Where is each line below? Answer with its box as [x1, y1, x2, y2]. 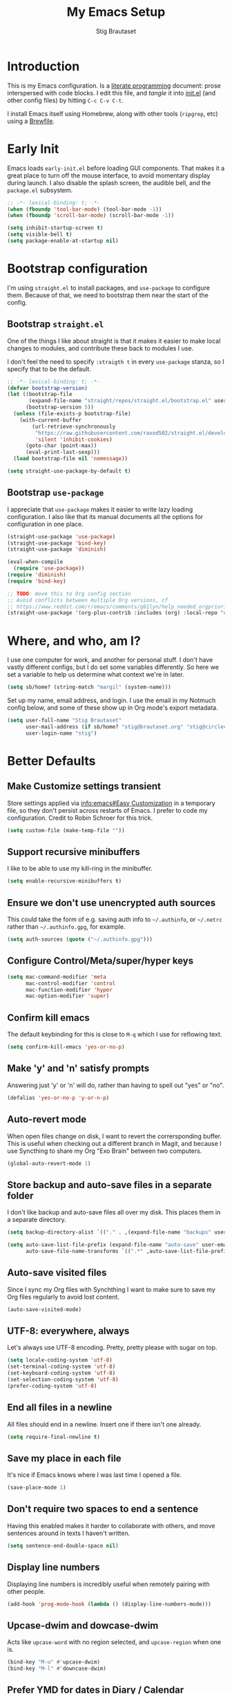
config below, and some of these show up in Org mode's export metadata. [7, 704, 219, 712]
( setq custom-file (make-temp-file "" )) [7, 827, 126, 834]
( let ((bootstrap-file [7, 391, 72, 398]
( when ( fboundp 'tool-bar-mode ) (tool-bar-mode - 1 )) [7, 205, 162, 213]
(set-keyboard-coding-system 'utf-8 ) [7, 1370, 116, 1377]
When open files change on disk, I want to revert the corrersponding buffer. [7, 1131, 222, 1140]
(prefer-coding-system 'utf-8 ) [7, 1382, 97, 1389]
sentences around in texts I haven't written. [7, 1529, 130, 1537]
